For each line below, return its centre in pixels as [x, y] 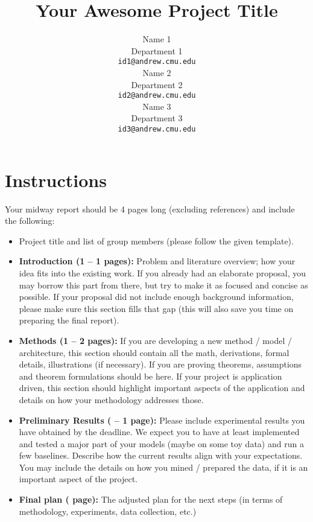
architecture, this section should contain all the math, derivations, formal [154, 352]
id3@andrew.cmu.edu [157, 129]
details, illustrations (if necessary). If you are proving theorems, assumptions [160, 364]
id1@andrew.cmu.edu [157, 62]
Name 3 [157, 106]
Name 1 [157, 39]
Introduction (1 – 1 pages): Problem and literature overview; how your [157, 261]
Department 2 [157, 84]
